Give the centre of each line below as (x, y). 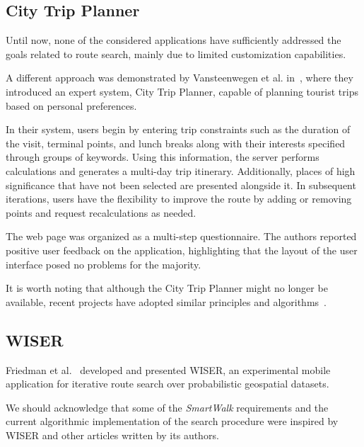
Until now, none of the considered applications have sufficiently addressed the (174, 40)
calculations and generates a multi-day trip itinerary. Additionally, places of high (181, 170)
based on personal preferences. (71, 105)
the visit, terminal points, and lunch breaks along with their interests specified (176, 143)
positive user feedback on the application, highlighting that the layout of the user (182, 250)
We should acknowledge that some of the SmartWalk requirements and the (167, 407)
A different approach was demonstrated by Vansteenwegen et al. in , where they (180, 78)
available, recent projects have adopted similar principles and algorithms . (166, 301)
